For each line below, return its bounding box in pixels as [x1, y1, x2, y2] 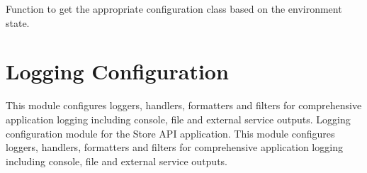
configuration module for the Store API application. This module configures [6, 125, 335, 140]
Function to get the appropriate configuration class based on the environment [6, 1, 342, 16]
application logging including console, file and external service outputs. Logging [6, 111, 351, 126]
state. [6, 15, 30, 30]
